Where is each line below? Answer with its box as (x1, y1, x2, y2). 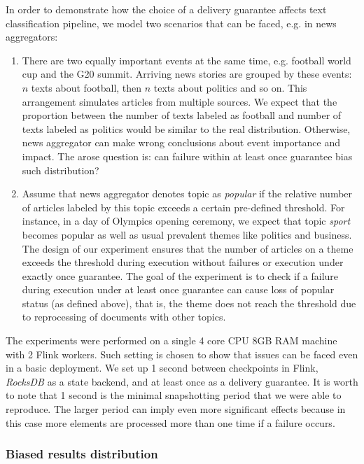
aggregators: (6, 29, 58, 44)
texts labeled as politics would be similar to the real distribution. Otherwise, (22, 121, 351, 136)
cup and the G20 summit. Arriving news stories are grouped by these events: (22, 66, 352, 81)
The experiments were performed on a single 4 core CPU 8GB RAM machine (6, 333, 337, 348)
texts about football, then (31, 80, 142, 94)
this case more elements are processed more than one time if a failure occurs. (6, 415, 335, 430)
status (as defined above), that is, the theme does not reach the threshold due (22, 295, 356, 310)
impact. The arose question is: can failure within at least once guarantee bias (22, 148, 353, 163)
